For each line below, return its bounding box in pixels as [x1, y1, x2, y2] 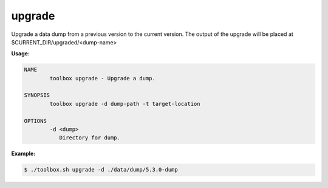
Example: [11, 150, 36, 158]
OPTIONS [24, 117, 47, 124]
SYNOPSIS [24, 92, 50, 99]
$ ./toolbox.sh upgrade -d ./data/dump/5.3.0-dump [24, 166, 179, 173]
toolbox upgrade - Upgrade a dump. [49, 75, 156, 82]
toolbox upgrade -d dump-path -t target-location [49, 100, 200, 107]
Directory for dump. [59, 134, 121, 141]
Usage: [11, 50, 30, 57]
